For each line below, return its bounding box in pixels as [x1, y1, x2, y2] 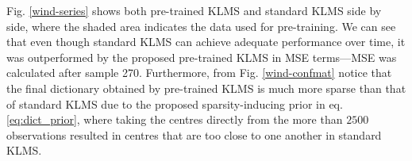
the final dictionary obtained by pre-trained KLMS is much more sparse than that [6, 79, 406, 96]
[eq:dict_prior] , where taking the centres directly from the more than [6, 111, 343, 128]
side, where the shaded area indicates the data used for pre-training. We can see [6, 17, 396, 34]
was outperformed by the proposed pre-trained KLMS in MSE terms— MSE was [6, 48, 397, 65]
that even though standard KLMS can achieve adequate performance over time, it [6, 33, 406, 50]
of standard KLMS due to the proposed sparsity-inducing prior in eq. [6, 95, 343, 112]
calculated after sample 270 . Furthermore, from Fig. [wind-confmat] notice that [6, 64, 392, 81]
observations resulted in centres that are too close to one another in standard [6, 126, 382, 143]
